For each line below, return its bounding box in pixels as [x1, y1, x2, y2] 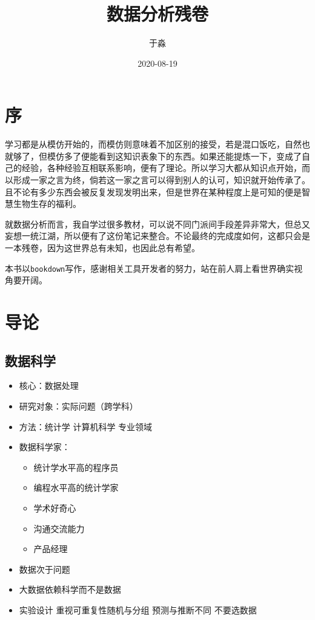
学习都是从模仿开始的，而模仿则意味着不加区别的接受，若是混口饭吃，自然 [5, 138, 302, 150]
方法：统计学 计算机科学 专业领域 [19, 420, 153, 433]
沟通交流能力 [33, 522, 85, 534]
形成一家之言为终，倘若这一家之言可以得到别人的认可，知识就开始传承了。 [13, 174, 310, 186]
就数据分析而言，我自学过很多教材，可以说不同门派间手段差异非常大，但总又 [5, 217, 310, 230]
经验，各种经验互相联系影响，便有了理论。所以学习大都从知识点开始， [21, 161, 302, 174]
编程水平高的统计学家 [33, 481, 119, 494]
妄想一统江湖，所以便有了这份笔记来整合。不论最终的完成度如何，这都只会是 [5, 229, 310, 242]
